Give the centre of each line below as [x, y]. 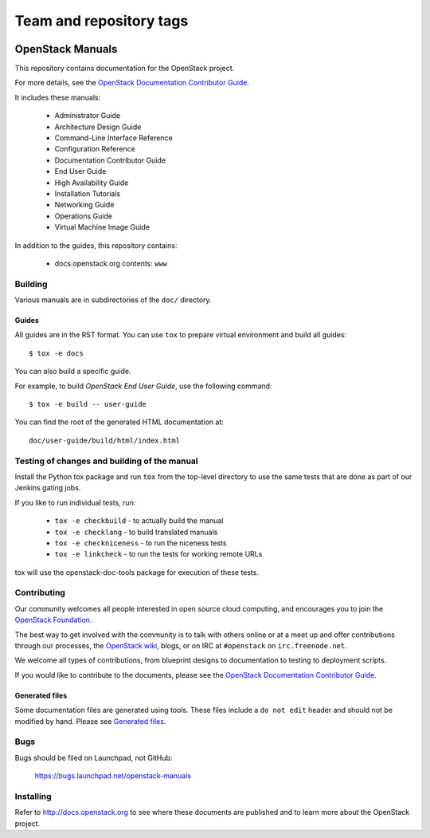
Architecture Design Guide [98, 127]
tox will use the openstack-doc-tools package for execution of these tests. [137, 572]
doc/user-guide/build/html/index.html [105, 440]
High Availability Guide [92, 183]
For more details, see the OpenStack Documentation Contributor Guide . [132, 83]
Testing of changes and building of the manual [106, 461]
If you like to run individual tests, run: [75, 502]
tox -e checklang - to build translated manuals [136, 532]
